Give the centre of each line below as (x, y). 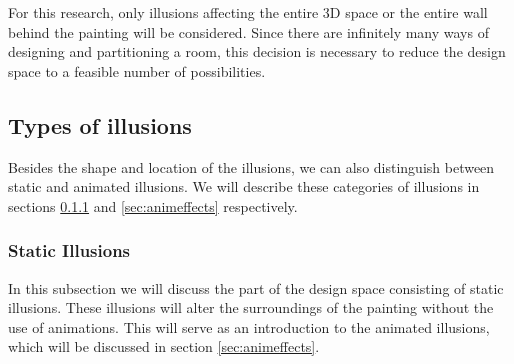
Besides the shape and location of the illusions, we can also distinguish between (251, 166)
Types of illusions (100, 124)
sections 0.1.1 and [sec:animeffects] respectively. (153, 205)
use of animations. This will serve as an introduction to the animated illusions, (249, 326)
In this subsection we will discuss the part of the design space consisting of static (256, 287)
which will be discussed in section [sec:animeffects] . (164, 346)
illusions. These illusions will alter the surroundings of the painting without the (251, 307)
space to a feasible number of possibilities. (137, 70)
